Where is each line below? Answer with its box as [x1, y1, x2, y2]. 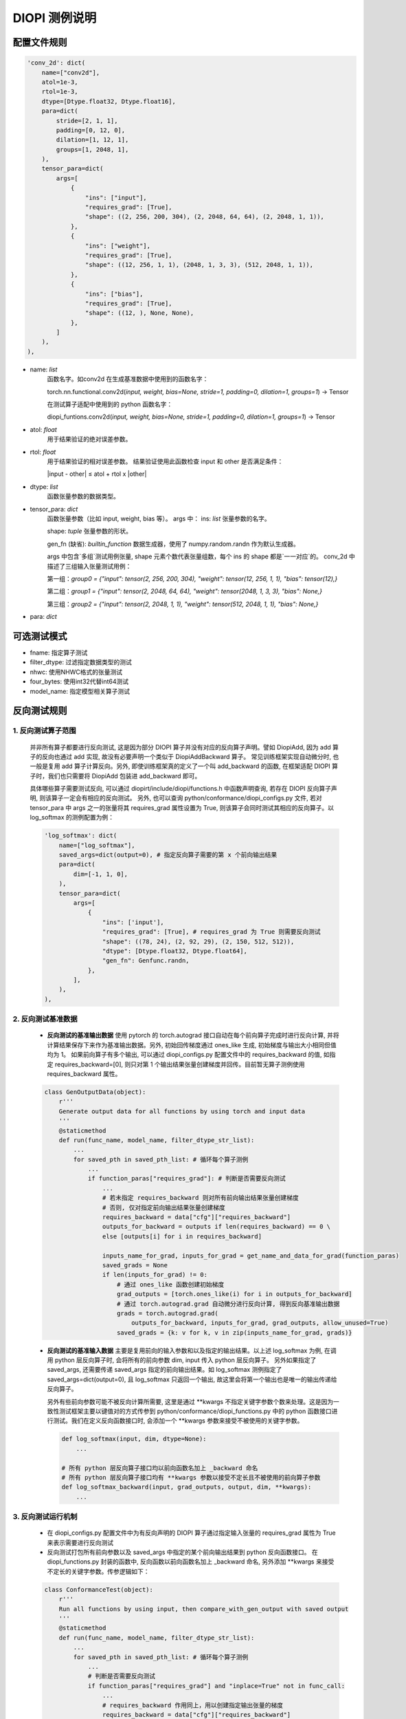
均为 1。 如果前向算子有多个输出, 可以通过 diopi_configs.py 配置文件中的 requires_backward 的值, [47, 1051, 322, 1059]
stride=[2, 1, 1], [56, 117, 118, 124]
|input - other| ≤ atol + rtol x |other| [47, 470, 147, 478]
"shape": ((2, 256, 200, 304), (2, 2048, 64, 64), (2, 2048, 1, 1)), [84, 213, 324, 221]
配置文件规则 [12, 36, 67, 48]
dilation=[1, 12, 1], [56, 136, 129, 144]
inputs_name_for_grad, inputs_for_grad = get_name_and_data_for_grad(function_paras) [102, 1251, 400, 1260]
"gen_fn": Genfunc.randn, [102, 956, 190, 965]
